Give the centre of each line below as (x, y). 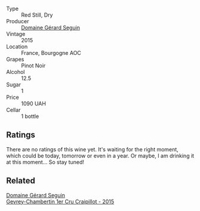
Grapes (15, 59)
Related (21, 181)
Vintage (16, 34)
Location (17, 46)
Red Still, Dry (37, 15)
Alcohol (16, 72)
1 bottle (30, 116)
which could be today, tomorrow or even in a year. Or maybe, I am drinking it (100, 156)
